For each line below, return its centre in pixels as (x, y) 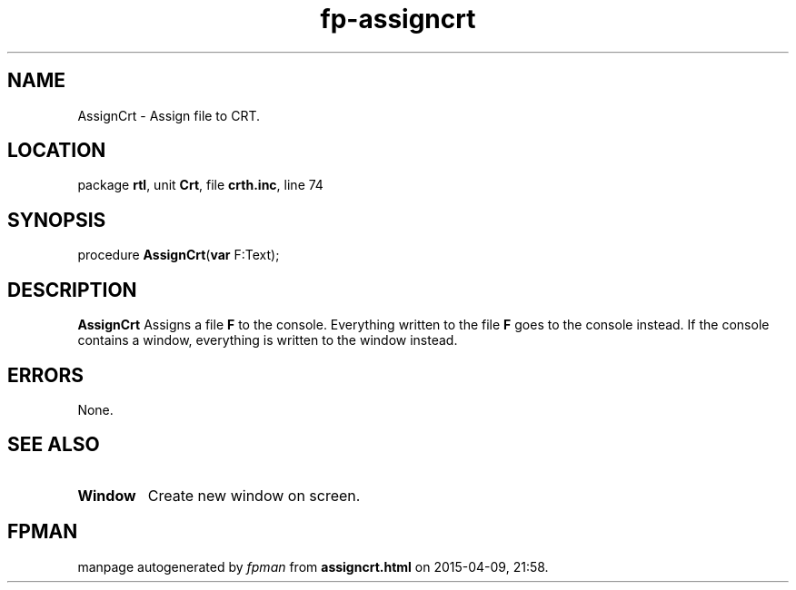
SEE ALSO (54, 445)
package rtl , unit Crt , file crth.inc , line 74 (200, 185)
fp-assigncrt (398, 19)
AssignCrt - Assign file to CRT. (169, 115)
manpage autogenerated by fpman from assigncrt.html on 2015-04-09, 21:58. (313, 566)
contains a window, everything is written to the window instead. (268, 340)
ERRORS (46, 375)
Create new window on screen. (254, 495)
